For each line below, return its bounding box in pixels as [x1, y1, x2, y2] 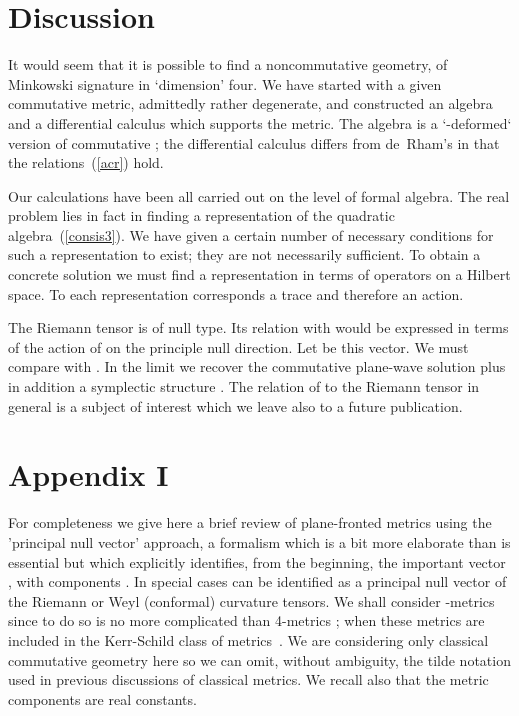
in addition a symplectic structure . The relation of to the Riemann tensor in [8, 376, 480, 397]
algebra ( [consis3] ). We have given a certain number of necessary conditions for [8, 224, 494, 245]
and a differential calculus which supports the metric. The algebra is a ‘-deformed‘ [8, 112, 512, 133]
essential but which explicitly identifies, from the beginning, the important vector [8, 551, 506, 572]
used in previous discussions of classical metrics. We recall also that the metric [8, 669, 489, 690]
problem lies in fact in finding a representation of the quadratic [8, 205, 395, 226]
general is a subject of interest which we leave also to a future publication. [8, 395, 463, 416]
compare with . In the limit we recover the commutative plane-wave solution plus [8, 356, 506, 377]
